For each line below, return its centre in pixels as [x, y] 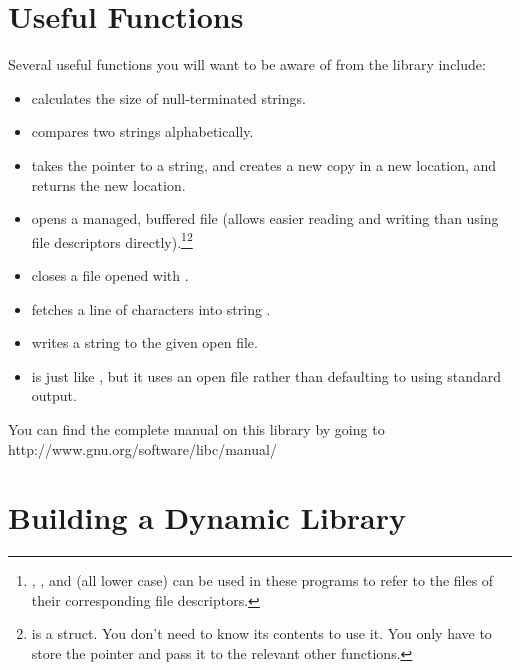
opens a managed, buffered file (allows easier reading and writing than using [265, 218]
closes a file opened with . [110, 274]
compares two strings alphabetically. [142, 131]
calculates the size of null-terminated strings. [168, 97]
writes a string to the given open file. [144, 342]
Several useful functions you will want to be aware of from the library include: [247, 64]
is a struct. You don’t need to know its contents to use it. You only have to [261, 633]
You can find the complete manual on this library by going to [196, 428]
